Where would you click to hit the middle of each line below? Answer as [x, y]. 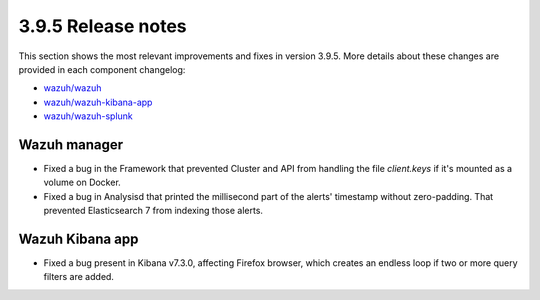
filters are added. [79, 277]
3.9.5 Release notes [102, 26]
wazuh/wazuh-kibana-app [98, 102]
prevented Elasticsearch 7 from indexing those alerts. [153, 211]
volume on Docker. [82, 182]
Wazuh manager [71, 144]
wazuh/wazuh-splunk [88, 116]
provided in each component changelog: [102, 69]
